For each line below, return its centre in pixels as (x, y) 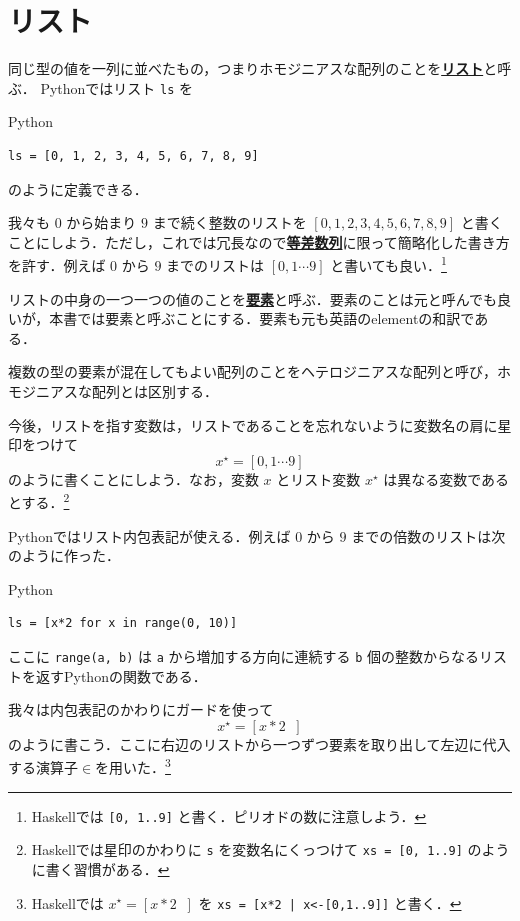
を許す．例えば (57, 265)
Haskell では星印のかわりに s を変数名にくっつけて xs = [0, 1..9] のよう (270, 849)
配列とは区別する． (154, 390)
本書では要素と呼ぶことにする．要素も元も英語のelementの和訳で (262, 318)
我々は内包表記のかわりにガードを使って (141, 709)
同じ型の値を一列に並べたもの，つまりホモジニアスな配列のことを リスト (246, 68)
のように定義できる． (78, 188)
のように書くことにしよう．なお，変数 (133, 478)
